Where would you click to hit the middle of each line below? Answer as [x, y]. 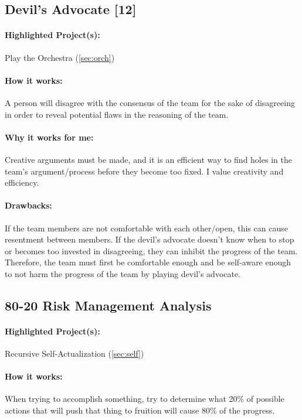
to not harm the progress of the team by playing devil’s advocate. [123, 273]
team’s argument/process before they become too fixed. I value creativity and [144, 171]
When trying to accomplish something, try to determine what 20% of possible [145, 399]
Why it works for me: [49, 137]
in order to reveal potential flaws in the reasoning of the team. [117, 114]
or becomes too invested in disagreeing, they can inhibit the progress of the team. [151, 250]
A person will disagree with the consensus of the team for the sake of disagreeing [150, 102]
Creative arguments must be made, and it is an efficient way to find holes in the [148, 159]
